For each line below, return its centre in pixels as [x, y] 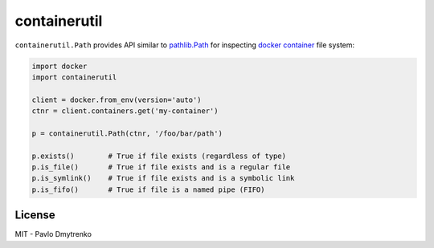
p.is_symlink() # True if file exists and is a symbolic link [163, 178]
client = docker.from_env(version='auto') [117, 100]
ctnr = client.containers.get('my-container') [125, 111]
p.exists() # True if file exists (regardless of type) [159, 156]
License [35, 215]
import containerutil [74, 77]
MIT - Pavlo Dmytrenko [53, 234]
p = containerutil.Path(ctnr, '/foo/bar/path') [127, 133]
